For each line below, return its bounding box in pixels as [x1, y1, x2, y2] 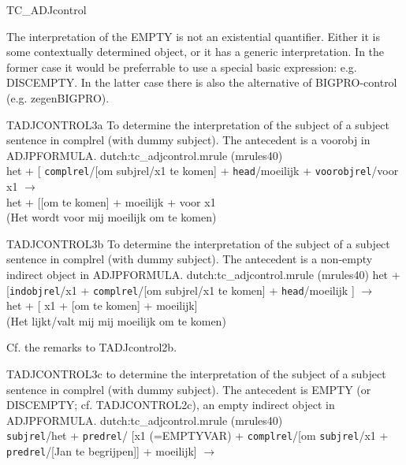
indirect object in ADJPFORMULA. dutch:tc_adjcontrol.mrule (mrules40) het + [6, 266, 400, 282]
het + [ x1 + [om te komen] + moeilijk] [6, 297, 198, 314]
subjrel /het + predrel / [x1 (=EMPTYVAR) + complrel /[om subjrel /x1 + [6, 427, 389, 444]
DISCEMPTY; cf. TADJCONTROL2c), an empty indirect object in [6, 396, 335, 413]
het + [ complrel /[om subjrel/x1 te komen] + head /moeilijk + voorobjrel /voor [6, 162, 399, 179]
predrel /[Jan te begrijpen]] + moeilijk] [6, 443, 197, 459]
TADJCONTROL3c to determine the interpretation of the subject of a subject [6, 366, 386, 381]
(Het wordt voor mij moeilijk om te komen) [6, 209, 217, 225]
